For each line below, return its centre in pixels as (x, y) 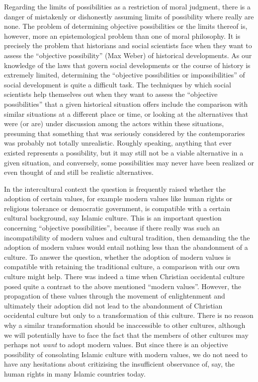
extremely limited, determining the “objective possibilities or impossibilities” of (125, 75)
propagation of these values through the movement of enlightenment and (115, 296)
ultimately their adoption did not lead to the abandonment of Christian (113, 305)
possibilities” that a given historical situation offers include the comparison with (126, 104)
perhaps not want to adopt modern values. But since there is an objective (116, 344)
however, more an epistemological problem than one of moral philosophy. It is (122, 36)
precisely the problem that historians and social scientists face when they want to (128, 45)
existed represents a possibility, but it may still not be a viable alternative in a (124, 152)
